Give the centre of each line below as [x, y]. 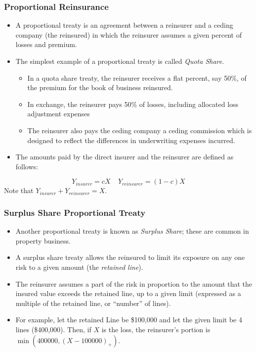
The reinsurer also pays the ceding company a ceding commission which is [140, 130]
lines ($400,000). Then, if [53, 329]
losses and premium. [46, 44]
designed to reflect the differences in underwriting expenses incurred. [131, 140]
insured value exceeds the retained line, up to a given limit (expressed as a [128, 293]
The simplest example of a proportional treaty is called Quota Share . [120, 61]
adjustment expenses [59, 114]
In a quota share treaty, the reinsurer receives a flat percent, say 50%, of [137, 77]
